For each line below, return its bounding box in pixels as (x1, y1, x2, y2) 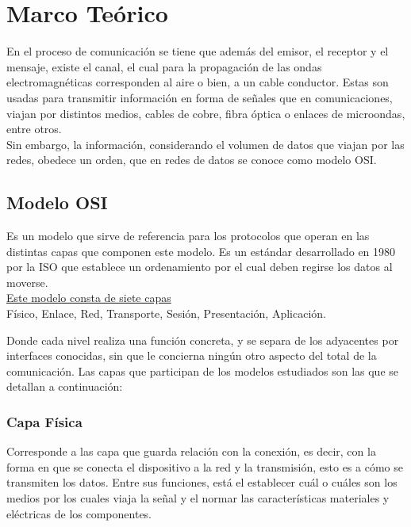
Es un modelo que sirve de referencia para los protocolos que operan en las (6, 227, 370, 244)
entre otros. (6, 120, 62, 137)
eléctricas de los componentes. (6, 505, 152, 521)
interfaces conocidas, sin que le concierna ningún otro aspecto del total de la (6, 347, 377, 364)
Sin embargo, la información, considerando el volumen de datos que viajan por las (6, 136, 405, 152)
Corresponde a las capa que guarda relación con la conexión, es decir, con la (6, 443, 376, 460)
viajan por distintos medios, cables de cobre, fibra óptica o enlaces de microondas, (6, 105, 405, 121)
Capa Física (6, 411, 83, 431)
